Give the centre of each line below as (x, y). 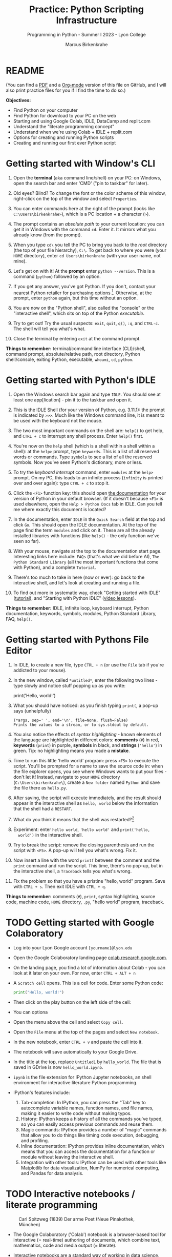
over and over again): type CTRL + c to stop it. (61, 483)
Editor (19, 651)
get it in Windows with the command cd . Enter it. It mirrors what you (84, 229)
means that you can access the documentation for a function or (88, 1151)
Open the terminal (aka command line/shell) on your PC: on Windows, (87, 177)
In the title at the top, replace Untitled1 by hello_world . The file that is (87, 1062)
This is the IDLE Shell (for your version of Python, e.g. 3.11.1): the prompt (89, 410)
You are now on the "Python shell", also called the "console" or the (83, 308)
